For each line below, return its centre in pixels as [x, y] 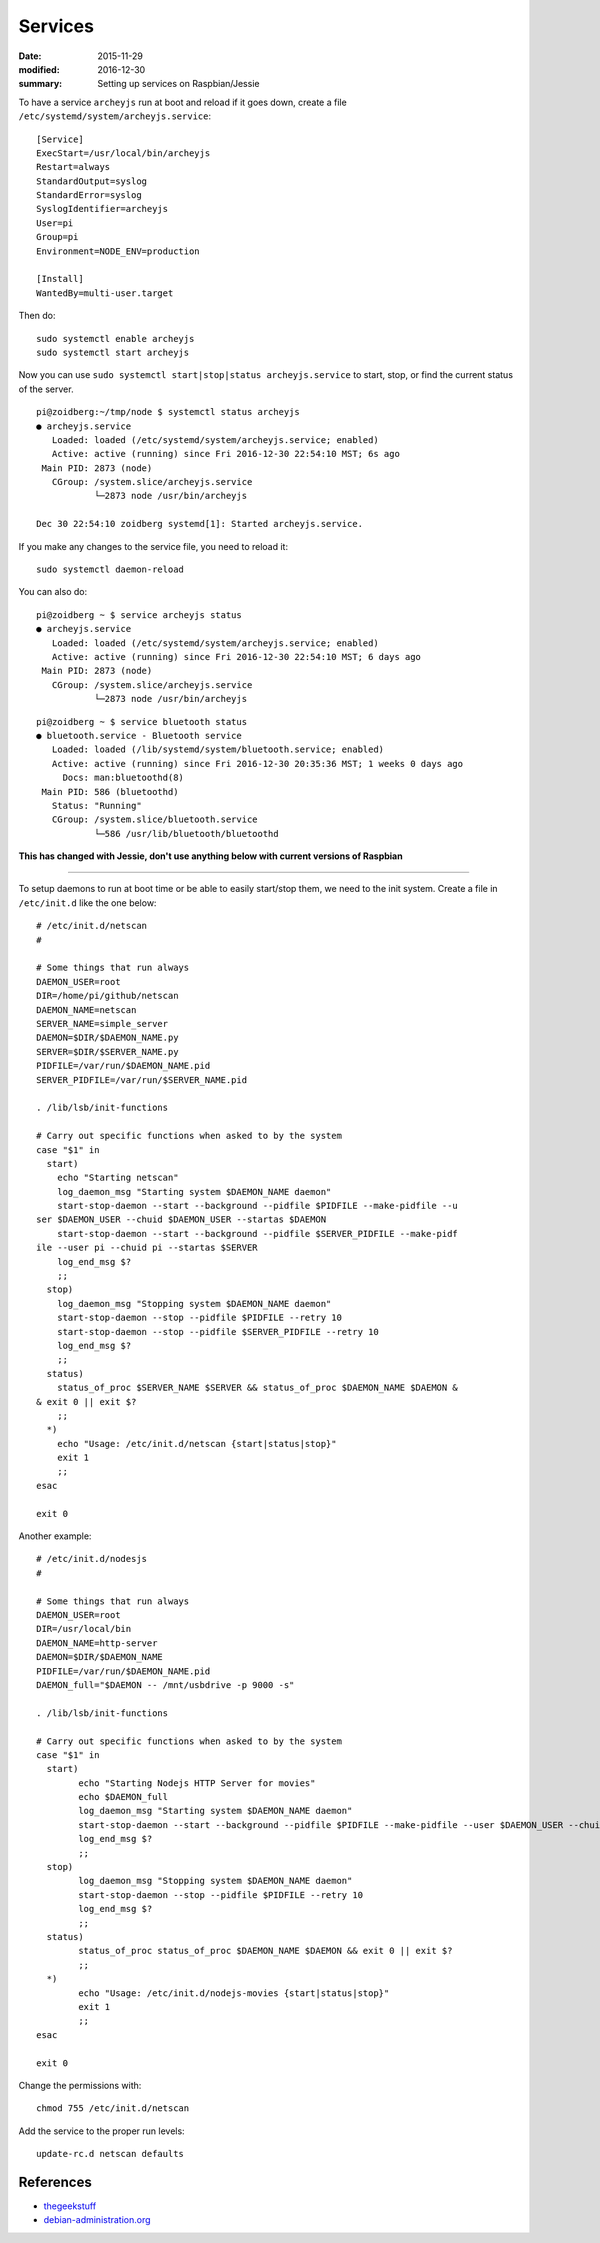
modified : [39, 69]
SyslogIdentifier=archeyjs [102, 209]
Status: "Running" [96, 805]
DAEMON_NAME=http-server [97, 1643]
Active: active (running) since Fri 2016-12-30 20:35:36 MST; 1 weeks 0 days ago [257, 763]
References [55, 2181]
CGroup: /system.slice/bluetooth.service [155, 819]
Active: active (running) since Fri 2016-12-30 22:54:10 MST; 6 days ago [236, 656]
